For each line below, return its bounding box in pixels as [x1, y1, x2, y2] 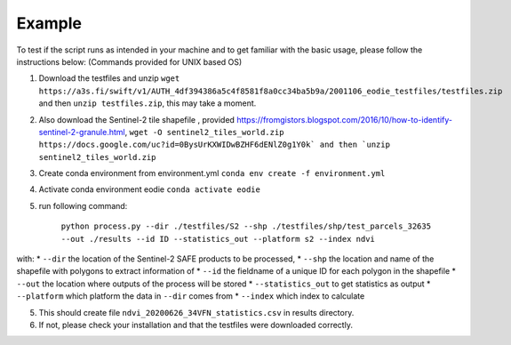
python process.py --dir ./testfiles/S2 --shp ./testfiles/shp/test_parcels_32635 [60, 221, 431, 231]
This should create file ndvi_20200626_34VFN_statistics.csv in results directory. [38, 307, 355, 317]
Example [16, 13, 82, 33]
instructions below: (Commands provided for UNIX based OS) [16, 56, 243, 67]
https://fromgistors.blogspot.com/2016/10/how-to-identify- [236, 114, 453, 124]
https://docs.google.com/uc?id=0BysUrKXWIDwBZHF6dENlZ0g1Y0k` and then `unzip [38, 140, 391, 150]
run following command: [38, 200, 128, 211]
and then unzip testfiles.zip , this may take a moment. [38, 98, 257, 108]
